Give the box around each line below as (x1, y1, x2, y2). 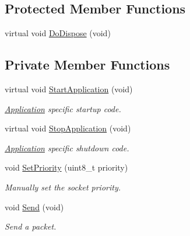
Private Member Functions (5, 55, 170, 74)
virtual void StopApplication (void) (5, 122, 131, 134)
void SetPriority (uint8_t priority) (5, 161, 128, 173)
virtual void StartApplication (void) (5, 83, 133, 95)
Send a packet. (5, 220, 57, 232)
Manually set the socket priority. (5, 181, 121, 193)
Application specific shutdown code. (5, 141, 129, 154)
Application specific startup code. (5, 102, 121, 114)
